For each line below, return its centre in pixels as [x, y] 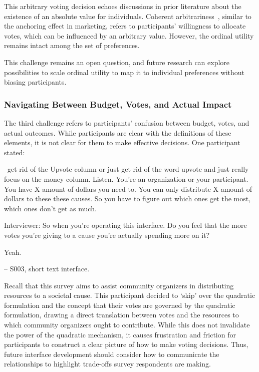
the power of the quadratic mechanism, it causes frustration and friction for [120, 334]
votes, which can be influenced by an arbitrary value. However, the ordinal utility [129, 35]
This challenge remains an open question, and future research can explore [117, 62]
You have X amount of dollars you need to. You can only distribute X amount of [128, 189]
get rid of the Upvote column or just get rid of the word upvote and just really [128, 169]
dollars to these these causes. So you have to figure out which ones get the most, [127, 199]
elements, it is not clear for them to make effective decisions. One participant [122, 142]
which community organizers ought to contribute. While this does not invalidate [127, 325]
